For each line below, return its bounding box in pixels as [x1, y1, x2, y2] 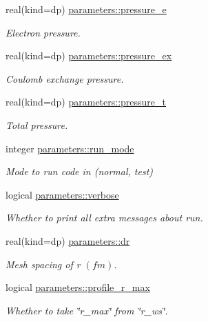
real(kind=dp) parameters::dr [6, 233, 130, 248]
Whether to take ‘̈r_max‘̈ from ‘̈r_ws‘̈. [6, 303, 168, 317]
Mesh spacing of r [6, 256, 81, 271]
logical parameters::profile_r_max [6, 280, 150, 294]
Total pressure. [6, 117, 68, 132]
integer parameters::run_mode [6, 141, 134, 155]
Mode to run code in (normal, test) [6, 164, 154, 179]
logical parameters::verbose [6, 187, 119, 201]
